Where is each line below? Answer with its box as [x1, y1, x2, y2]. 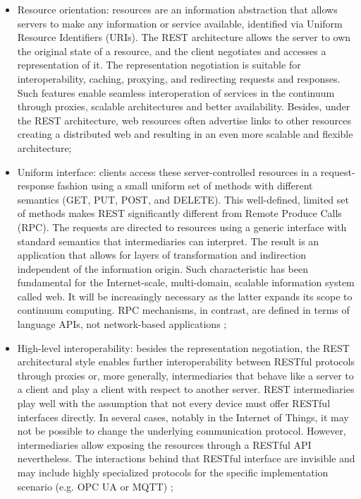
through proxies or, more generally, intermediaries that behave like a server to [17, 368, 354, 382]
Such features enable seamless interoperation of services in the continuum [17, 85, 335, 100]
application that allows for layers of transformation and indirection [17, 247, 307, 262]
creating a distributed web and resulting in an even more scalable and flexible [17, 127, 353, 141]
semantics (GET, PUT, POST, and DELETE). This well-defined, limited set [17, 192, 349, 206]
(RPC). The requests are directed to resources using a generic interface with [17, 219, 347, 234]
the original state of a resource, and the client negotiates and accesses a [17, 43, 326, 58]
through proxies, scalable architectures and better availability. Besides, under [17, 99, 350, 114]
